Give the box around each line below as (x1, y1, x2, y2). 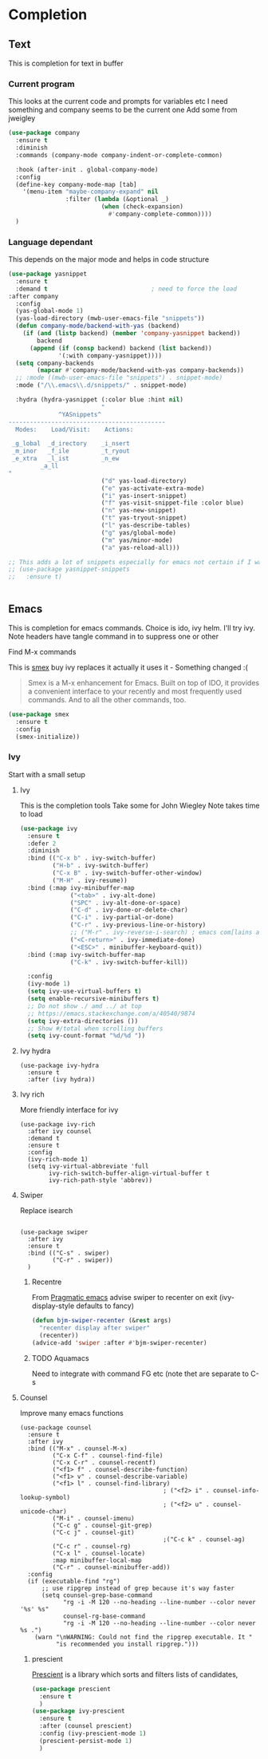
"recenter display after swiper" (38, 1324, 150, 1332)
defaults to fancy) (75, 1301, 134, 1310)
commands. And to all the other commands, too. (27, 695, 187, 705)
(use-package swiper (19, 1228, 89, 1236)
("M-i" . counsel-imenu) (52, 1514, 135, 1522)
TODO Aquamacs (31, 1353, 89, 1362)
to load (19, 808, 43, 819)
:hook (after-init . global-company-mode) (15, 165, 159, 173)
